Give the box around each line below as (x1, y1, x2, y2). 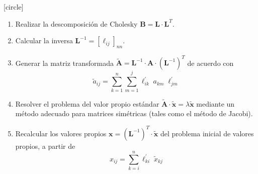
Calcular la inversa (15, 35, 73, 46)
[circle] (4, 2, 24, 12)
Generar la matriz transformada (15, 57, 114, 68)
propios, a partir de (15, 140, 75, 151)
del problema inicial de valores (160, 128, 254, 138)
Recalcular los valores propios (15, 128, 107, 138)
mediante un (196, 98, 235, 109)
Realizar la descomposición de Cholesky (15, 18, 138, 29)
